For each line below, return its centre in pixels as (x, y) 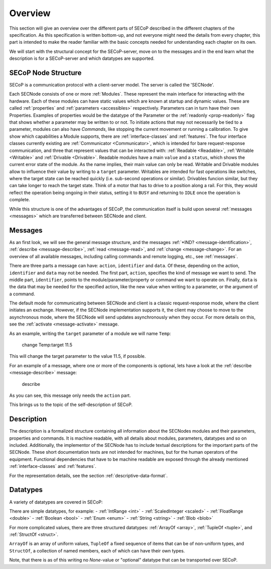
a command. (22, 294)
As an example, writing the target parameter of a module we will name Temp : (90, 333)
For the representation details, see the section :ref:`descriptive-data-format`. (89, 475)
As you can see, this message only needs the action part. (70, 395)
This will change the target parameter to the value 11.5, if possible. (78, 356)
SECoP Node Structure (45, 73)
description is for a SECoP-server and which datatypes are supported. (82, 58)
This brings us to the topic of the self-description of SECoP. (71, 404)
